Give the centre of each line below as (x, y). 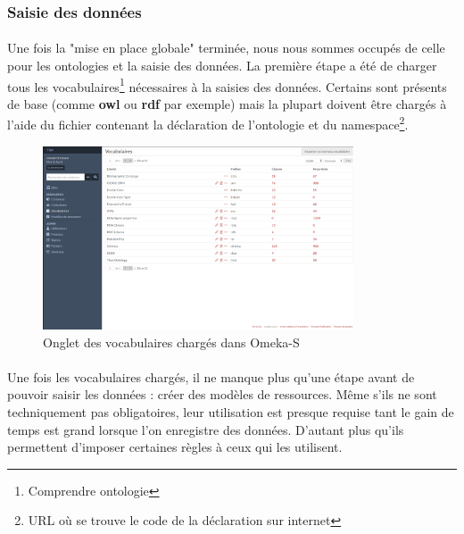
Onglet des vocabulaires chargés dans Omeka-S (171, 342)
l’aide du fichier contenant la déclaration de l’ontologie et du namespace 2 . (208, 123)
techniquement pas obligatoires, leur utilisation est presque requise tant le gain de (231, 411)
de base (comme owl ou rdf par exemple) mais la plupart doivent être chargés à (227, 103)
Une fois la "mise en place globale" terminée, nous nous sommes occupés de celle (226, 48)
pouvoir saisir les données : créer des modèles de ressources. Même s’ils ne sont (222, 394)
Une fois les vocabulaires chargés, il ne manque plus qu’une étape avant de (211, 376)
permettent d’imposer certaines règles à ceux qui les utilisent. (175, 447)
